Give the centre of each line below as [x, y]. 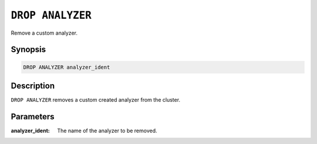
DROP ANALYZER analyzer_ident [67, 67]
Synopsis [28, 50]
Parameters [33, 117]
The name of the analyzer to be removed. [107, 130]
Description [33, 86]
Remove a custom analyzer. [44, 33]
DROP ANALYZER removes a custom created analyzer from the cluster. [96, 100]
